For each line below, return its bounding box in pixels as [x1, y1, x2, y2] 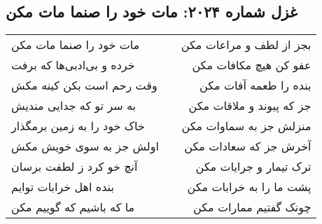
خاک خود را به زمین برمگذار [11, 118, 145, 134]
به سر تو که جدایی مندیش [11, 97, 136, 114]
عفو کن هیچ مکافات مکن [192, 57, 311, 73]
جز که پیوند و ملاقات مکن [188, 97, 311, 114]
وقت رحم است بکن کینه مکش [11, 77, 157, 94]
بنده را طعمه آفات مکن [199, 77, 311, 94]
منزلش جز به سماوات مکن [181, 118, 311, 134]
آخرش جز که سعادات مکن [184, 138, 311, 155]
